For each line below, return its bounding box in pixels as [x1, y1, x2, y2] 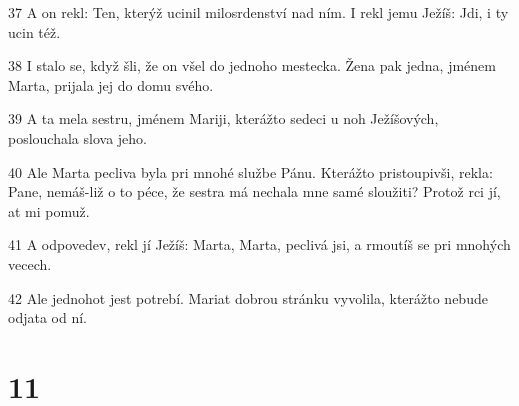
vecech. [8, 253, 52, 274]
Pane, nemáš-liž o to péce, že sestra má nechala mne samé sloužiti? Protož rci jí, [8, 181, 501, 202]
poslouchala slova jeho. [8, 127, 147, 148]
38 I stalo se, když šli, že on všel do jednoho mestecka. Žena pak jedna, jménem [8, 55, 496, 76]
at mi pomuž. [8, 200, 90, 221]
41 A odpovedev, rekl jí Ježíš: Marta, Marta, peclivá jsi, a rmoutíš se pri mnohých [8, 234, 511, 255]
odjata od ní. [8, 307, 87, 328]
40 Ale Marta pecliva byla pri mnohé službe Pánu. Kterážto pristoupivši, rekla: [8, 161, 493, 182]
